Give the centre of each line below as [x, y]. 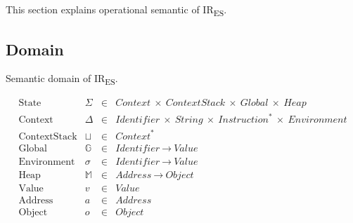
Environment [47, 162]
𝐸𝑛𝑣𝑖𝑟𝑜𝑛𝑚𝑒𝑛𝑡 [317, 120]
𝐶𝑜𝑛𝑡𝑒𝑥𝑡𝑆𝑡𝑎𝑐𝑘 [195, 103]
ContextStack [48, 136]
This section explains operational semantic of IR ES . [116, 10]
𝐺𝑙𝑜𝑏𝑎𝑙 [254, 103]
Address [36, 200]
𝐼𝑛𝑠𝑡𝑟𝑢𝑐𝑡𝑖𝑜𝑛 [243, 120]
